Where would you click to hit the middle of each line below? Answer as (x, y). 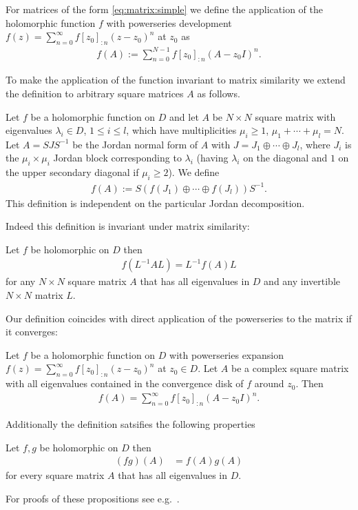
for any (21, 281)
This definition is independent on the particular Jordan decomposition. (155, 203)
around (269, 383)
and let (184, 116)
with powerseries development (169, 22)
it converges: (32, 332)
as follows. (219, 93)
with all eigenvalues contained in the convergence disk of (125, 383)
